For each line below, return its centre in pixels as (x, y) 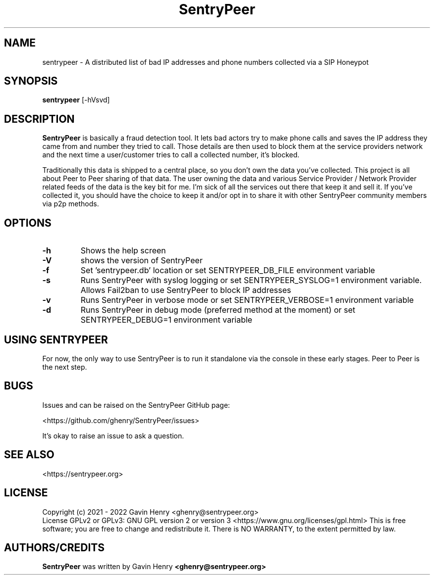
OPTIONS (28, 223)
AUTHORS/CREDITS (54, 547)
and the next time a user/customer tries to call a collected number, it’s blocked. (171, 155)
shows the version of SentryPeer (141, 261)
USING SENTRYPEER (56, 339)
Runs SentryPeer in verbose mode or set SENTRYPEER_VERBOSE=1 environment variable (247, 300)
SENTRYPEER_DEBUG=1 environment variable (166, 320)
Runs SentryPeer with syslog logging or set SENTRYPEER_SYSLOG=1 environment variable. (251, 280)
